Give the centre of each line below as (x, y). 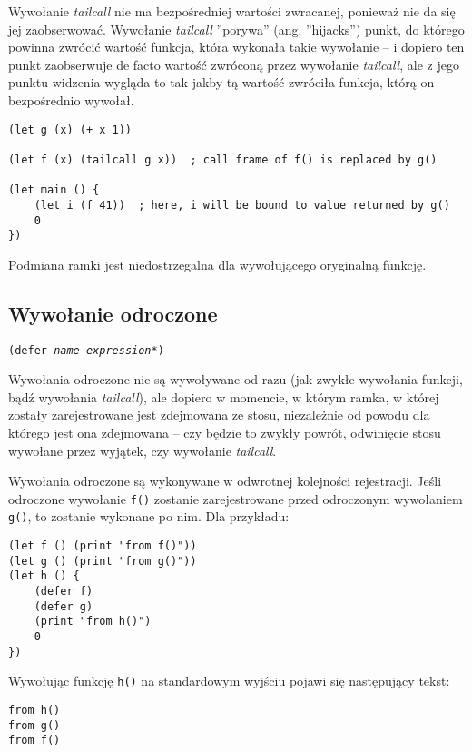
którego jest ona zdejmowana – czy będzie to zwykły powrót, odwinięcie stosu (225, 433)
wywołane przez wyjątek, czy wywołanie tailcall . (143, 450)
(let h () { (44, 576)
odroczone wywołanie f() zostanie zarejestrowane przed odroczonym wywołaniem (236, 498)
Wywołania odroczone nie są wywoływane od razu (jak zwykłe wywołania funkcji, (236, 379)
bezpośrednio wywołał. (71, 99)
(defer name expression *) (86, 350)
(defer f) (64, 592)
